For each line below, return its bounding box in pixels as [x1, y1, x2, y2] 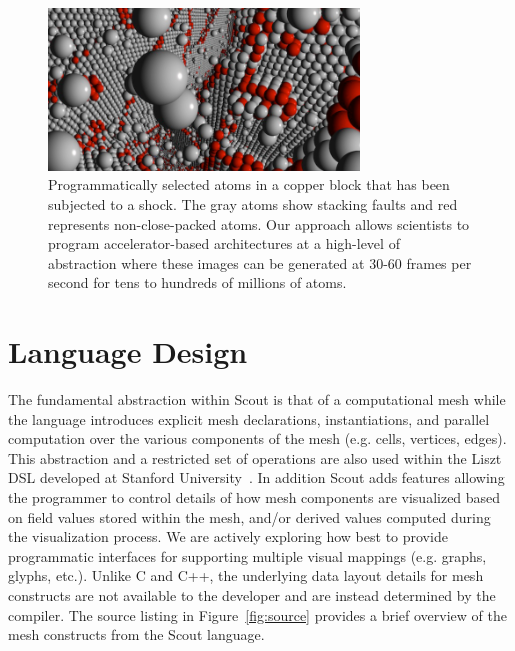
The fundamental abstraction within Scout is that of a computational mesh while [8, 389, 506, 410]
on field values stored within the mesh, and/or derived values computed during [8, 506, 491, 527]
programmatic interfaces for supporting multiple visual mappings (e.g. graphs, [8, 545, 487, 566]
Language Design [8, 331, 248, 372]
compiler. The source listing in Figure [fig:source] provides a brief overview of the [8, 604, 507, 625]
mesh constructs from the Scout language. [8, 624, 265, 645]
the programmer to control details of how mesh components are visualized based [8, 487, 501, 508]
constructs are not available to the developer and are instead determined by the [8, 585, 496, 606]
